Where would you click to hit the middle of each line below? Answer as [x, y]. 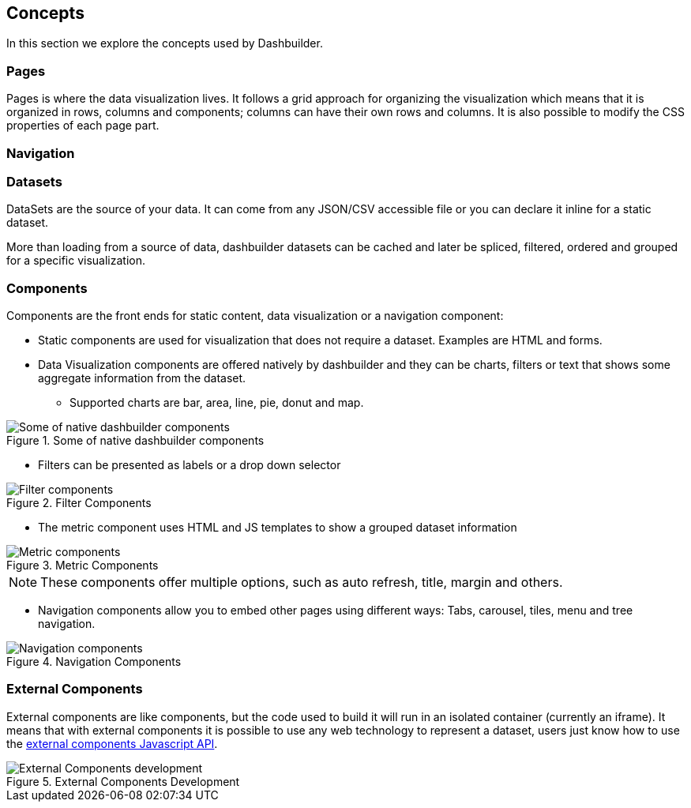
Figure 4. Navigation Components [94, 662]
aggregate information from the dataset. [142, 378]
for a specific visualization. [76, 261]
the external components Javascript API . [112, 743]
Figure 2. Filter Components [79, 503]
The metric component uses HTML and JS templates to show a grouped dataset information [278, 528]
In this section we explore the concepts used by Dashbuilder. [165, 43]
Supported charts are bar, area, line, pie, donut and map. [217, 403]
